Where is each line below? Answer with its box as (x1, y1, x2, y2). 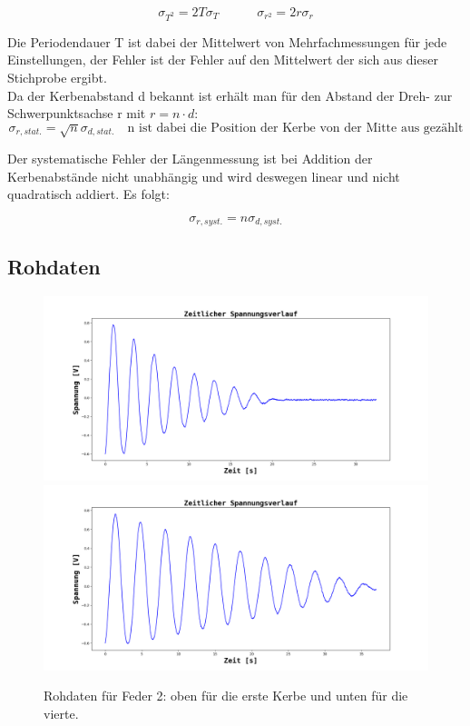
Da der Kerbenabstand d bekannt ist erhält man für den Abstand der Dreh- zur (7, 85, 453, 104)
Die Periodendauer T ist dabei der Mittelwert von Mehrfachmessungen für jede (7, 32, 447, 51)
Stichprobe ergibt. (7, 67, 107, 86)
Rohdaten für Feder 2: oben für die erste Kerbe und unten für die (44, 686, 408, 705)
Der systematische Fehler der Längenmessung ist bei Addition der (7, 149, 373, 168)
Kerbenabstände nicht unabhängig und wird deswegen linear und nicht (7, 166, 400, 185)
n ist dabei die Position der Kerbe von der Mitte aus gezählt (127, 121, 464, 134)
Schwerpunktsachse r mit (7, 104, 146, 123)
